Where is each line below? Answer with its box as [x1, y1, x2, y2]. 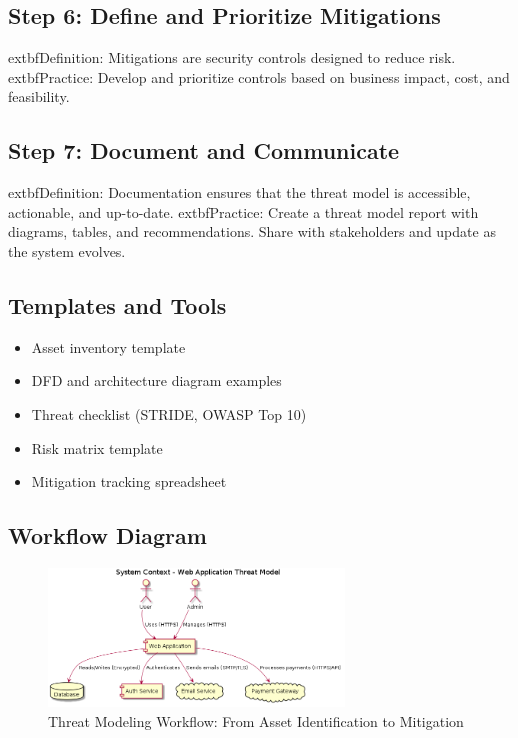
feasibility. [8, 86, 70, 107]
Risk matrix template [31, 437, 163, 458]
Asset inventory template [31, 336, 186, 357]
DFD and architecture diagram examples [31, 370, 282, 391]
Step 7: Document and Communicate [8, 135, 400, 166]
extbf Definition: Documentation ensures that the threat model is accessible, [8, 182, 471, 203]
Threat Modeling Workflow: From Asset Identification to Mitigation [48, 710, 464, 731]
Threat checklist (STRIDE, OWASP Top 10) [31, 403, 307, 424]
